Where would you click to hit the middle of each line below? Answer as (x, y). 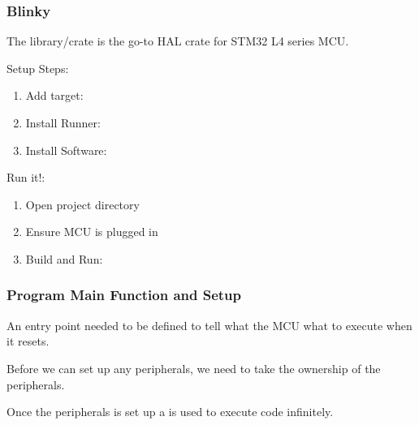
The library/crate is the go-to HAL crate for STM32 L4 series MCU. (178, 41)
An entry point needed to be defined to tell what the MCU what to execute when (209, 325)
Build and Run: (64, 258)
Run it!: (26, 177)
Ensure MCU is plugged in (92, 232)
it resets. (28, 341)
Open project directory (82, 204)
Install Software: (66, 150)
